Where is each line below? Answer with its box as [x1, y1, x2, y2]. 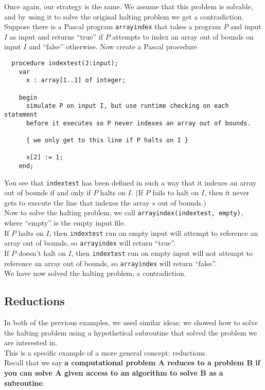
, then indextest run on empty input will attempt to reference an [49, 227, 258, 238]
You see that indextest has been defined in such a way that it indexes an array [4, 177, 257, 188]
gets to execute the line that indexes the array [4, 197, 150, 208]
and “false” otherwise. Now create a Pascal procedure [29, 41, 198, 52]
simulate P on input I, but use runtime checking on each [26, 102, 229, 110]
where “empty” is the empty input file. [4, 217, 126, 228]
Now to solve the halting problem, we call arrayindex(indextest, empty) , [4, 207, 243, 218]
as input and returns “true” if [9, 31, 103, 42]
